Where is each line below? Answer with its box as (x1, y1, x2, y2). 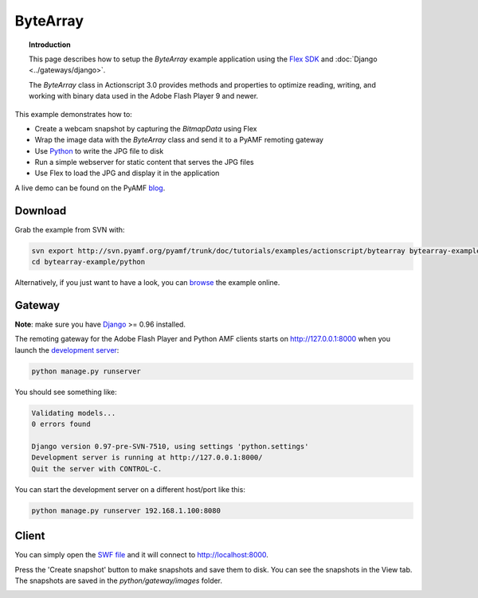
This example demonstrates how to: (14, 109, 133, 119)
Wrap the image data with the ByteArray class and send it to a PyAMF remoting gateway (34, 135, 324, 145)
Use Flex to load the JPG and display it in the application (34, 168, 220, 178)
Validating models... (31, 408, 116, 417)
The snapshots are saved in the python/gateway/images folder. (14, 576, 223, 585)
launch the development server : (14, 345, 119, 354)
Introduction (29, 40, 71, 49)
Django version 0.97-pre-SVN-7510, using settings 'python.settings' (31, 442, 309, 451)
